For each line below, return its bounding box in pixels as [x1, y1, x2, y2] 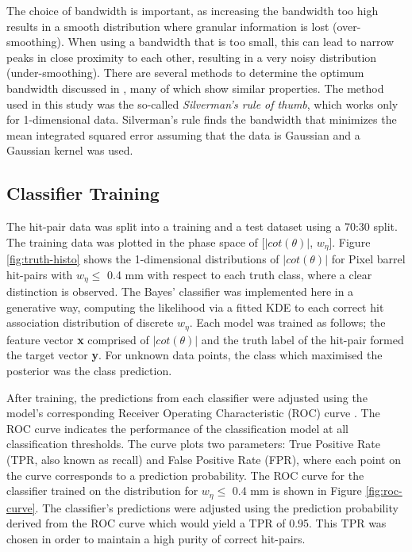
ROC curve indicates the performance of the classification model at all [6, 420, 349, 436]
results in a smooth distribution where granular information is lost [6, 17, 329, 34]
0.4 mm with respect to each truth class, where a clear [107, 266, 372, 282]
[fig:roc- [365, 482, 402, 499]
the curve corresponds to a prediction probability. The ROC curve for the [6, 466, 364, 483]
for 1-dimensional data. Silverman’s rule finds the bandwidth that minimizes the [6, 111, 397, 128]
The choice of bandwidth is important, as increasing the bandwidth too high [6, 2, 379, 18]
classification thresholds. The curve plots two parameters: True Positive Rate [6, 435, 380, 452]
